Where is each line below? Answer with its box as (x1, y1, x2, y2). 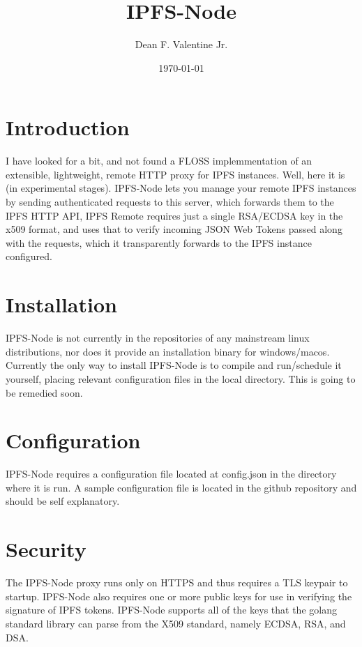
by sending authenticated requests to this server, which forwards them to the (6, 195, 334, 209)
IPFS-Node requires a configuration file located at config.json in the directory (6, 466, 337, 481)
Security (6, 535, 86, 563)
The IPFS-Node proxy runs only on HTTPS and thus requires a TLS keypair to (6, 575, 348, 590)
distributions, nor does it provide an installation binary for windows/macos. (6, 344, 330, 358)
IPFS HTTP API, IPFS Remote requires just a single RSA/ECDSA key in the (6, 208, 343, 222)
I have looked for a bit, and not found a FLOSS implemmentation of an (6, 153, 312, 168)
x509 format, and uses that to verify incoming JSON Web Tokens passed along (6, 222, 342, 236)
